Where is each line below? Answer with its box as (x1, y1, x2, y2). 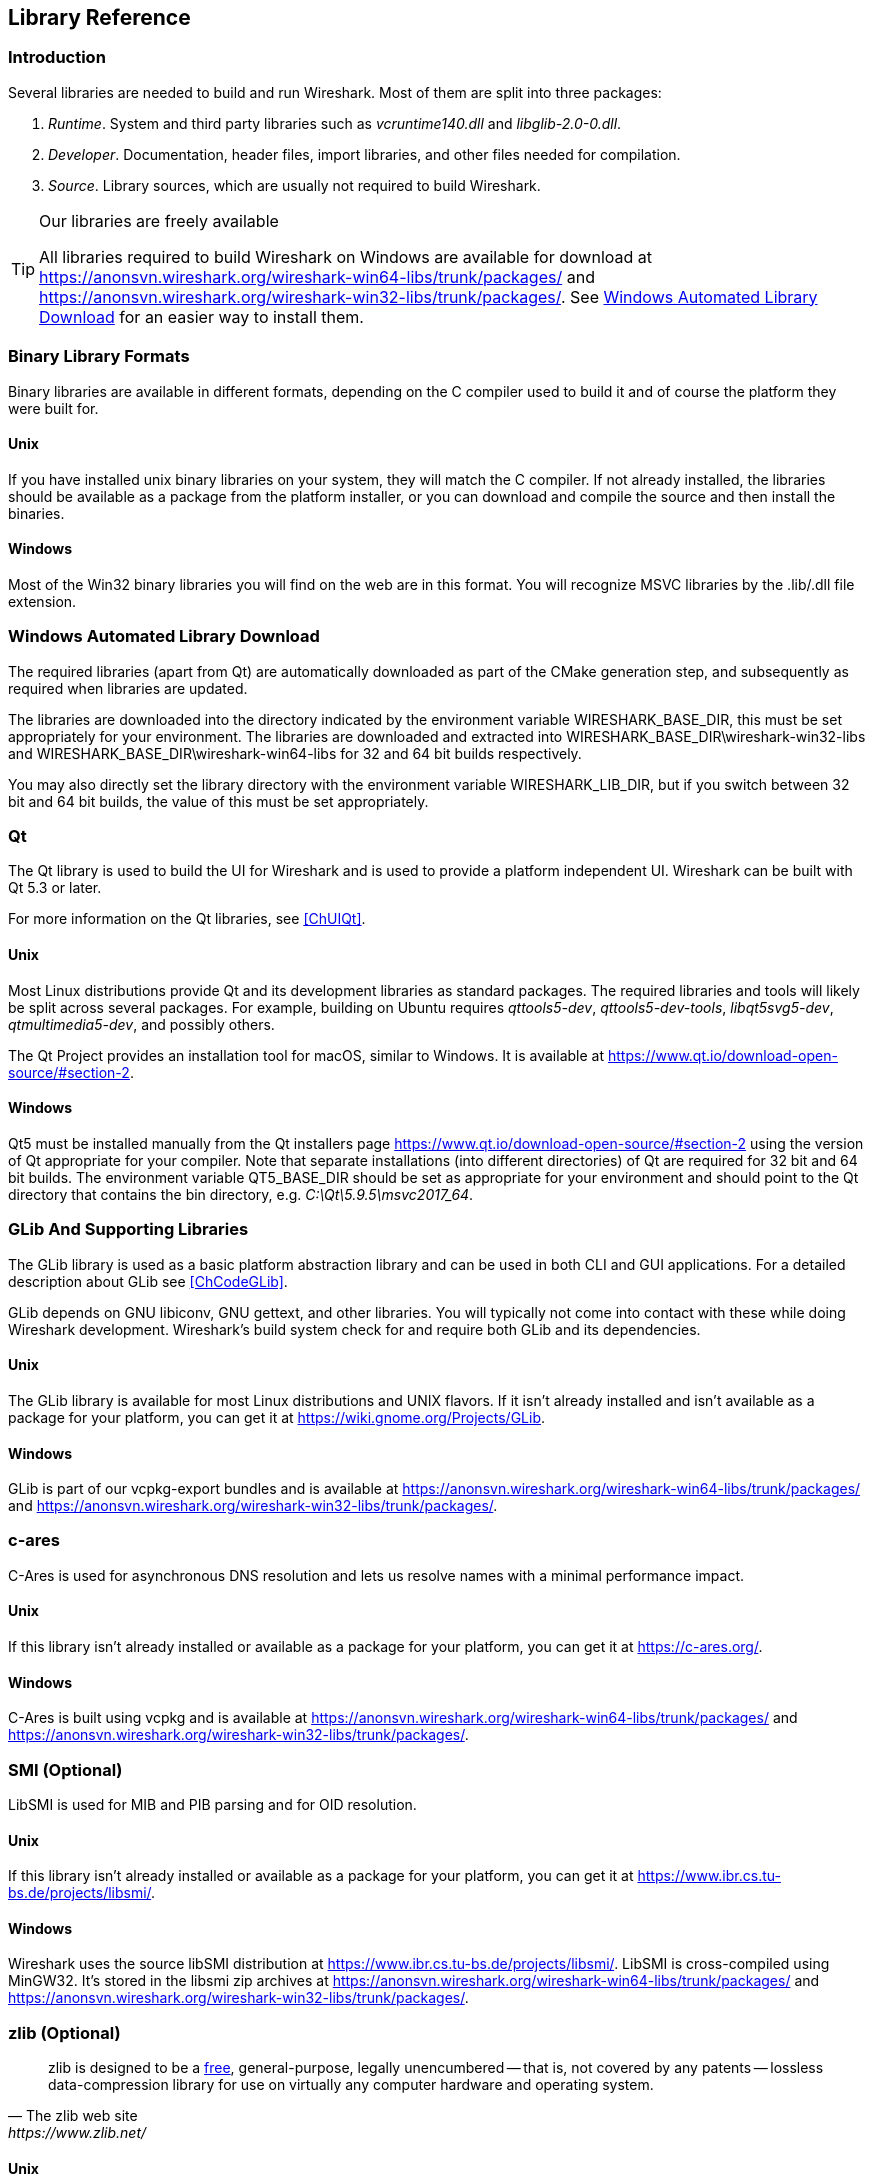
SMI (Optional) (8, 1759, 123, 1780)
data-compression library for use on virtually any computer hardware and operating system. (48, 2076, 654, 2094)
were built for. (8, 399, 99, 417)
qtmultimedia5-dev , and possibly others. (8, 1015, 275, 1033)
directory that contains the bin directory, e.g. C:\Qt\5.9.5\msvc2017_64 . (8, 1185, 474, 1203)
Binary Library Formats (8, 346, 190, 367)
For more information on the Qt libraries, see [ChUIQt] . (8, 910, 366, 928)
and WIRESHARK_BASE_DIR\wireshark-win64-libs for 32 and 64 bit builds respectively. (8, 744, 582, 762)
